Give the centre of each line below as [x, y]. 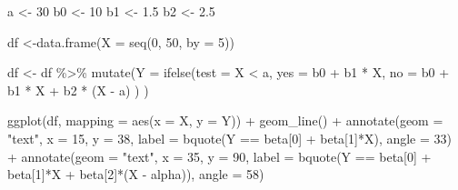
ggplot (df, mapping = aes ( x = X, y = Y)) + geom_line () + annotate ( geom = [225, 120]
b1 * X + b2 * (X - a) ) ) [78, 90]
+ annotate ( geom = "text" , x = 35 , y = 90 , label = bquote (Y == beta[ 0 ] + [219, 156]
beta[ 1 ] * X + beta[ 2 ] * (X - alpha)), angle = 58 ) [136, 174]
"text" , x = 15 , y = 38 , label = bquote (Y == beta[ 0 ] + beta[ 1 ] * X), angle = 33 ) [230, 138]
